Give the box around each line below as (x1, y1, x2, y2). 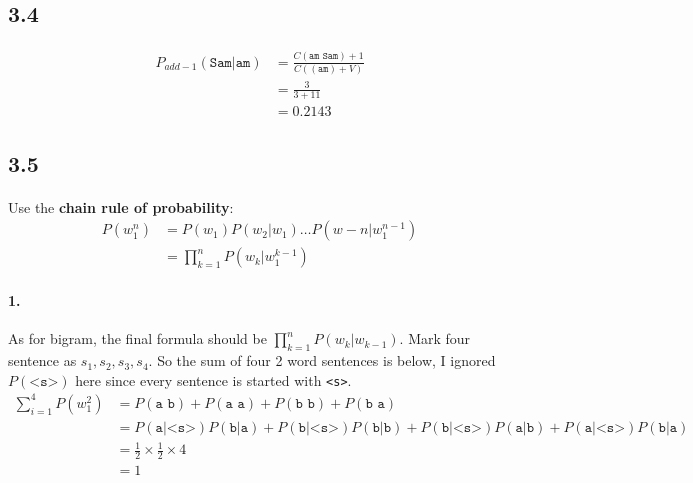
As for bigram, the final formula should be (8, 328, 267, 349)
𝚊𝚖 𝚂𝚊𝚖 (309, 51, 339, 62)
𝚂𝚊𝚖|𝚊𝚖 (209, 55, 251, 70)
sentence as (8, 350, 77, 371)
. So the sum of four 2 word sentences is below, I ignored (148, 350, 496, 371)
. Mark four (399, 328, 471, 349)
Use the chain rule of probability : (8, 196, 234, 217)
